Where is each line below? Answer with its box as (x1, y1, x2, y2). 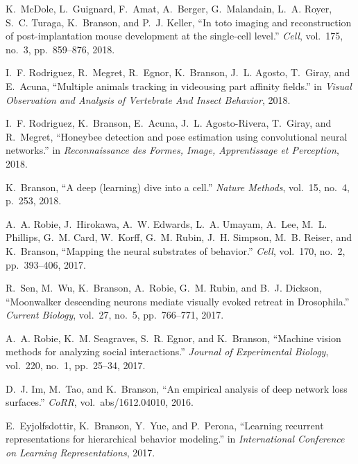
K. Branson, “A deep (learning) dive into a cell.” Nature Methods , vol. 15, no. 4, (6, 179, 350, 194)
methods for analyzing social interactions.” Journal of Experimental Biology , (6, 344, 329, 359)
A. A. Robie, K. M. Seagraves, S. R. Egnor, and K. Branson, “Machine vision (6, 330, 341, 345)
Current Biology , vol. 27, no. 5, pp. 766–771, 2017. (6, 307, 224, 322)
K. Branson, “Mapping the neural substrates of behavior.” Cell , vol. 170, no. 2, (6, 243, 346, 258)
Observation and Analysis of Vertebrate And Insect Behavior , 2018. (6, 92, 291, 107)
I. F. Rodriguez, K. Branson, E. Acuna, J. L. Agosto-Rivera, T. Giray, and (6, 116, 332, 130)
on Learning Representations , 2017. (6, 445, 155, 460)
